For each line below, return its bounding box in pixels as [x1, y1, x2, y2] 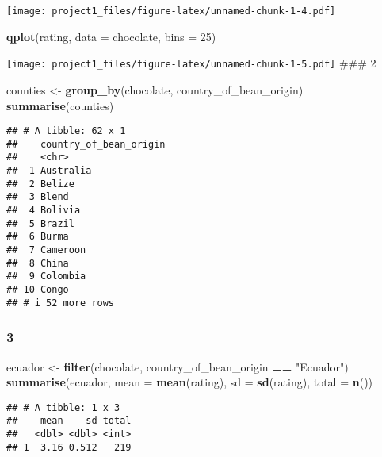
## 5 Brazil [6, 217, 74, 229]
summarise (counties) [6, 97, 114, 113]
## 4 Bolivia [6, 205, 81, 217]
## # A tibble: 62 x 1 [6, 125, 126, 137]
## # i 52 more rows [6, 297, 115, 309]
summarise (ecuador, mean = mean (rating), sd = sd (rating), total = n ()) [6, 374, 373, 390]
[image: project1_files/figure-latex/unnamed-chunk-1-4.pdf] [6, 6, 336, 17]
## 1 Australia [6, 165, 92, 177]
